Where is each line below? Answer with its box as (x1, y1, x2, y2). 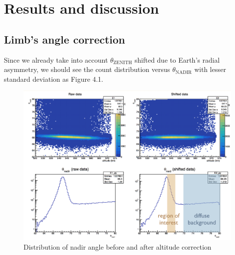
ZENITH (113, 60, 132, 66)
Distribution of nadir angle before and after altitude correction (23, 241, 211, 252)
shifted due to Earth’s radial (135, 54, 220, 65)
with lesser (194, 64, 226, 74)
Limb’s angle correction (4, 31, 125, 46)
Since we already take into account (4, 54, 108, 65)
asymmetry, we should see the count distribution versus (4, 64, 170, 74)
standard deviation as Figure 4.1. (4, 73, 103, 84)
